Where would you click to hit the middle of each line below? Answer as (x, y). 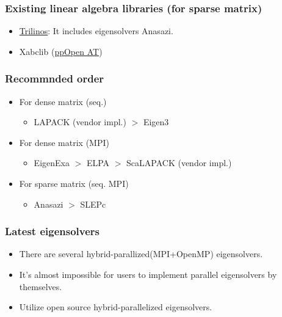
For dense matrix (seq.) (63, 101)
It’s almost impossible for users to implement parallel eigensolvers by (148, 274)
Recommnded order (55, 78)
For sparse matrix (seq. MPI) (74, 183)
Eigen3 (156, 122)
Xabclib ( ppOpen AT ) (61, 51)
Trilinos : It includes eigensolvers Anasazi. (96, 31)
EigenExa (52, 163)
